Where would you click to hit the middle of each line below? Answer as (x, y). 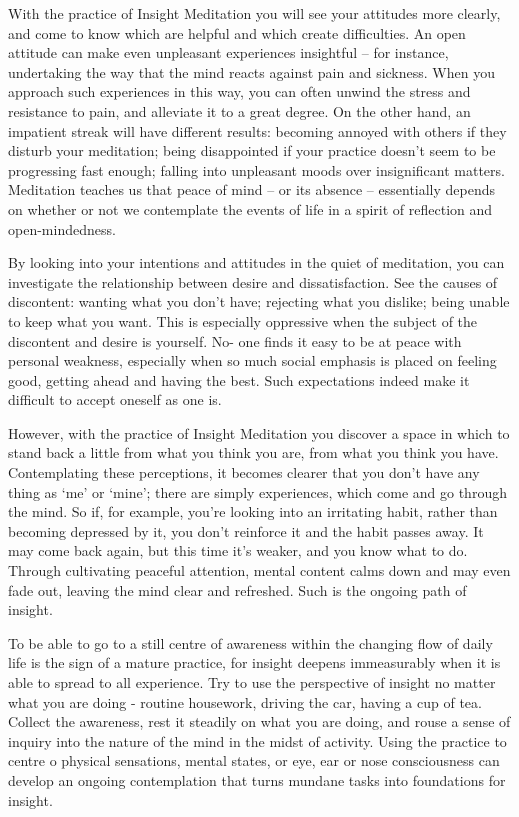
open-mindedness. (62, 228)
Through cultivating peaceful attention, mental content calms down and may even (259, 570)
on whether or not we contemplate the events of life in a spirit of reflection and (250, 208)
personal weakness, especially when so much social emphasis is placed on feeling (252, 360)
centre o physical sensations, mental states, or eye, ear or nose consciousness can (254, 760)
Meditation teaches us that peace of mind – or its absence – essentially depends (252, 189)
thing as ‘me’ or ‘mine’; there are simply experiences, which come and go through (257, 491)
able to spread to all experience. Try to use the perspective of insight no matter (252, 682)
